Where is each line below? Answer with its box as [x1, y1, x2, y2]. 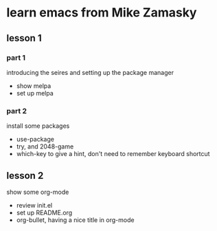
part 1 [6, 53, 25, 63]
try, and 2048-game [16, 142, 74, 151]
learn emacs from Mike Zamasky [6, 5, 197, 21]
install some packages [6, 122, 70, 130]
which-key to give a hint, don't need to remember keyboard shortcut [16, 150, 210, 158]
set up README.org [16, 208, 73, 217]
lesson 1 [6, 32, 42, 44]
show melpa [16, 81, 52, 90]
